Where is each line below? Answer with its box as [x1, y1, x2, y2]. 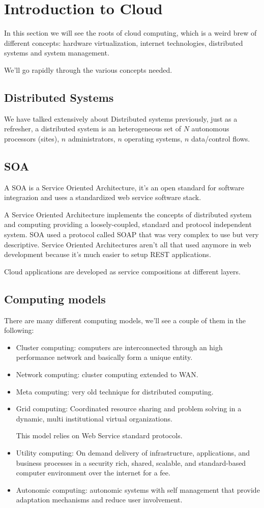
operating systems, [124, 133, 183, 144]
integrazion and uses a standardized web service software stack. [4, 192, 201, 203]
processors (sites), [4, 133, 60, 144]
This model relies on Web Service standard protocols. [16, 430, 183, 441]
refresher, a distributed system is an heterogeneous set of [4, 123, 181, 134]
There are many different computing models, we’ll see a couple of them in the [4, 315, 246, 325]
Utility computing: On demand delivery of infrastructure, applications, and [16, 447, 250, 458]
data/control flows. [191, 133, 250, 144]
